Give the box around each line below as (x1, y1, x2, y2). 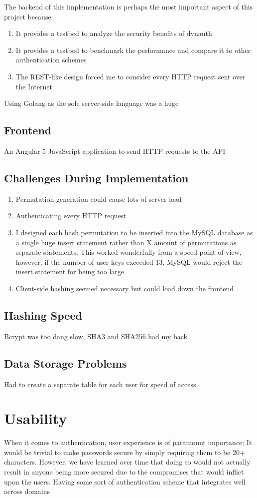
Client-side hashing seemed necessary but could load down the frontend (15, 283, 234, 293)
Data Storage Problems (4, 355, 127, 371)
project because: (4, 11, 53, 21)
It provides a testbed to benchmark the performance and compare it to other (15, 44, 251, 55)
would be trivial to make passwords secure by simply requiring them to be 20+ (4, 447, 245, 457)
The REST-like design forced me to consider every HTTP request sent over (15, 71, 246, 81)
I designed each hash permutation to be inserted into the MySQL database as (15, 227, 253, 237)
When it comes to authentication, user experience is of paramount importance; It (4, 437, 252, 448)
